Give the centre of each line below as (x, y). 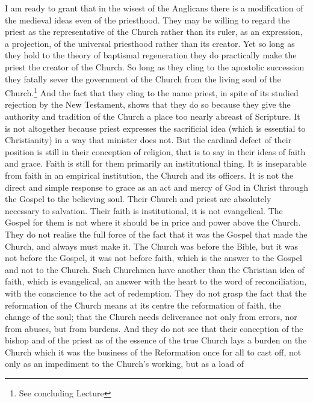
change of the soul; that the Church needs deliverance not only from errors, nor (151, 317)
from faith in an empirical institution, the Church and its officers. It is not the (149, 175)
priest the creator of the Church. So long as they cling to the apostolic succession (155, 66)
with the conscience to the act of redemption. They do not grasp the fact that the (156, 293)
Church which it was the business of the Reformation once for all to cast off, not (153, 352)
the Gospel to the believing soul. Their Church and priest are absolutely (138, 199)
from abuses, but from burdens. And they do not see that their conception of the (154, 328)
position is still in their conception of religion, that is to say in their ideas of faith (155, 151)
